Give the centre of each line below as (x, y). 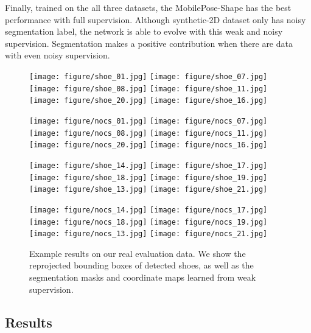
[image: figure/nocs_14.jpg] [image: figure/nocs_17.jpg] (149, 210)
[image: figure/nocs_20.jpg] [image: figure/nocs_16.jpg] (149, 145)
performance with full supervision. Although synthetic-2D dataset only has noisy (155, 19)
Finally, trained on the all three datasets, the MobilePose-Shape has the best (148, 7)
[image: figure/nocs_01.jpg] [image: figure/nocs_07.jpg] (149, 121)
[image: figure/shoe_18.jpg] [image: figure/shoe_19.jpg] (149, 177)
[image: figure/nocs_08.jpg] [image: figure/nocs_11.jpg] (149, 133)
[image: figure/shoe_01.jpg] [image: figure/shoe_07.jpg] (149, 76)
